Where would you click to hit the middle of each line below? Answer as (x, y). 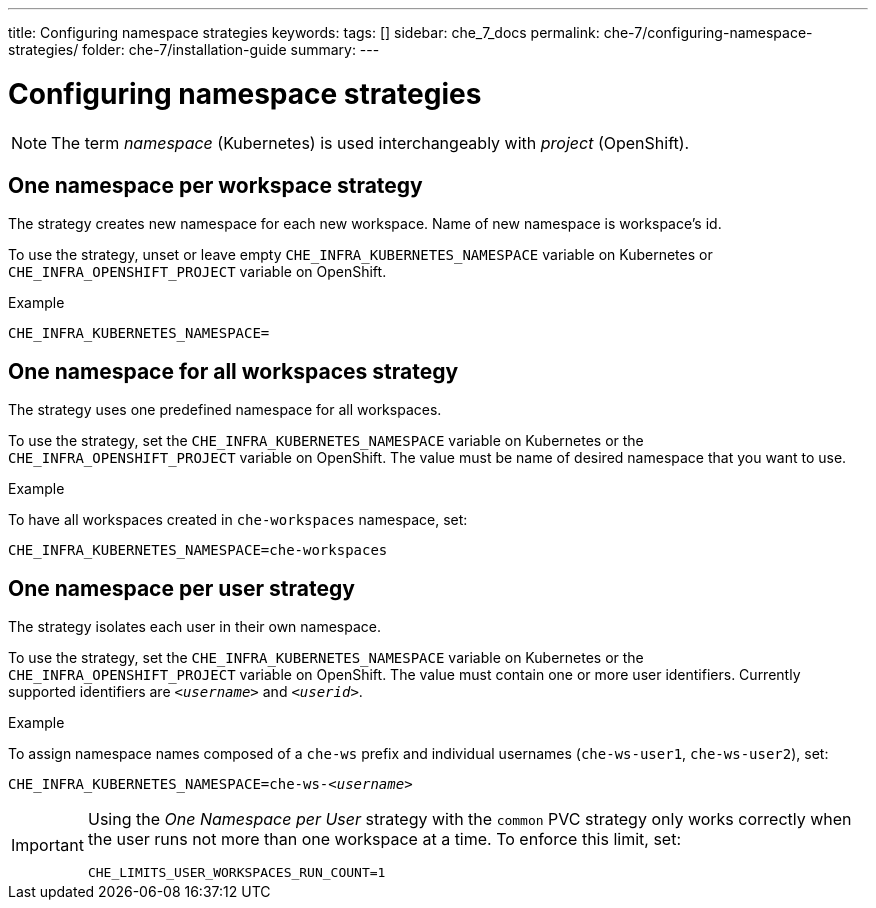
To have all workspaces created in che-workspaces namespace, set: (238, 520)
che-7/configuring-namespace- (708, 32)
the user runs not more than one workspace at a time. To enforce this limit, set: (384, 839)
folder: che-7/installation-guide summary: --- (231, 49)
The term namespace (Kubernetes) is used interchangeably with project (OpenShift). (370, 142)
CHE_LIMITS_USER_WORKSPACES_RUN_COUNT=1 (236, 873)
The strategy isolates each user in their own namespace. (195, 627)
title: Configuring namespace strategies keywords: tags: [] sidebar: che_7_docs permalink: (304, 32)
